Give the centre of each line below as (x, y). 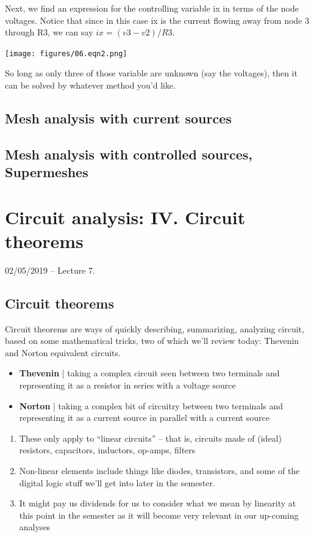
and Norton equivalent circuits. (63, 352)
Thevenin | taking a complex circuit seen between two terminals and (149, 373)
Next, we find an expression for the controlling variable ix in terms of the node (152, 8)
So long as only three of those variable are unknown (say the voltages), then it (151, 73)
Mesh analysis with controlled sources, (129, 154)
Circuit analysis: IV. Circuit (125, 217)
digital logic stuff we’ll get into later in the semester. (117, 482)
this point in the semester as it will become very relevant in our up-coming (159, 515)
